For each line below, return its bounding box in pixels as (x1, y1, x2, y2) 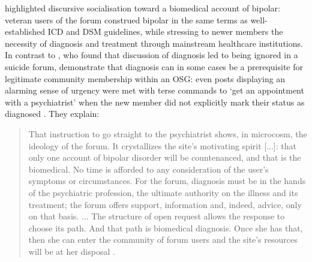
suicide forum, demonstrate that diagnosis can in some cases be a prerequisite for (5, 60, 303, 73)
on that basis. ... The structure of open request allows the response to (28, 210, 285, 222)
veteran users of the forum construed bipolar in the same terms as (5, 13, 248, 26)
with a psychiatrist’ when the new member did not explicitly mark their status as (5, 95, 305, 108)
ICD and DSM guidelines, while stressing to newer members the (47, 25, 283, 38)
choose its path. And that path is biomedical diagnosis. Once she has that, (28, 221, 303, 234)
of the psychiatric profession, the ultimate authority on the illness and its (28, 186, 298, 198)
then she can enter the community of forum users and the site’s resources (28, 233, 298, 246)
